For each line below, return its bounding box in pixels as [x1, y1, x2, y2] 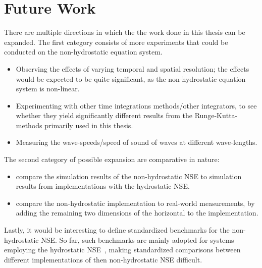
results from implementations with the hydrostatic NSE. [16, 181, 190, 191]
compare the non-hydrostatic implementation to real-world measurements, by [16, 197, 255, 208]
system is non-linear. [16, 83, 80, 94]
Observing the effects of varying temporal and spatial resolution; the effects [16, 63, 249, 74]
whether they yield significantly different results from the [16, 110, 193, 121]
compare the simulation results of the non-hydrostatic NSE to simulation [16, 171, 242, 181]
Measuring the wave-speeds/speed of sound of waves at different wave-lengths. [16, 137, 257, 147]
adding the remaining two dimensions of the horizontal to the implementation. [16, 207, 258, 218]
